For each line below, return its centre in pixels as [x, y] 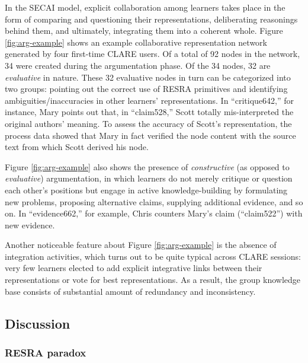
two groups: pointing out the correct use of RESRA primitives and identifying [146, 89]
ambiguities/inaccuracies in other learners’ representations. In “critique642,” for [149, 100]
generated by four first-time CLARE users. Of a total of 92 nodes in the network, [153, 54]
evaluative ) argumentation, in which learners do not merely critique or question [149, 178]
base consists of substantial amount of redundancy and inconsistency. [130, 291]
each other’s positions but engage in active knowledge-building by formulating [146, 190]
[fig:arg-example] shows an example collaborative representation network [136, 42]
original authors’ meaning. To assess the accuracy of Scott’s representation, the [148, 123]
